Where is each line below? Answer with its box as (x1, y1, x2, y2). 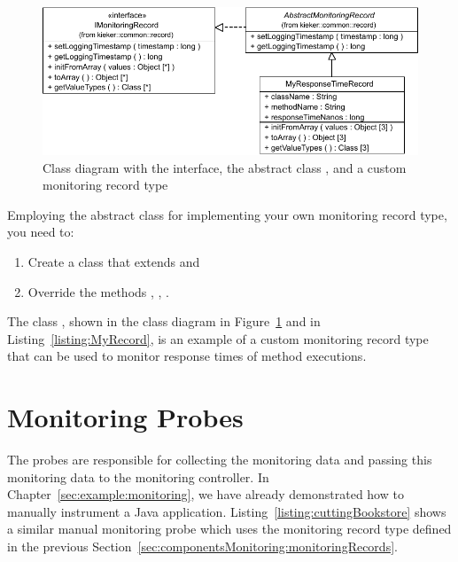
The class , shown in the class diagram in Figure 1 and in (7, 312, 321, 331)
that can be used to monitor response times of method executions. (7, 347, 367, 365)
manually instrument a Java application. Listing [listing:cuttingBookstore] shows (7, 502, 446, 520)
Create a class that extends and (27, 252, 200, 270)
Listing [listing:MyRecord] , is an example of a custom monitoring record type (7, 329, 429, 347)
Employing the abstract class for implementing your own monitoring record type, (7, 205, 447, 223)
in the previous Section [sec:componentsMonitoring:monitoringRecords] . (7, 536, 398, 555)
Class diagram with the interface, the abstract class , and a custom (43, 158, 407, 176)
